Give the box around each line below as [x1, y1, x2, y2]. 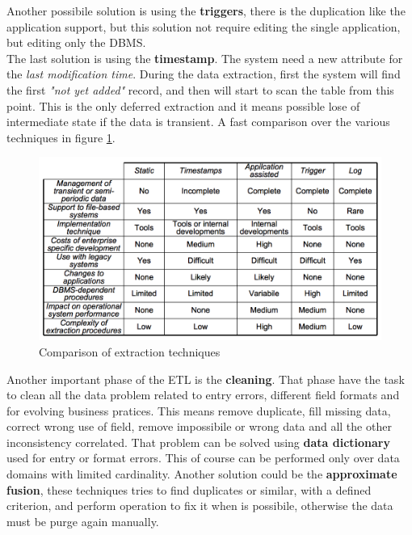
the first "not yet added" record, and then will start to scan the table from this [6, 81, 394, 98]
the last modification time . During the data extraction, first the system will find [6, 65, 401, 82]
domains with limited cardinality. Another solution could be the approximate [6, 465, 397, 482]
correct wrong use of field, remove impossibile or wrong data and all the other [6, 418, 392, 435]
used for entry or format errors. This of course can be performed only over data [6, 449, 400, 466]
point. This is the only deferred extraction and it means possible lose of [6, 97, 360, 114]
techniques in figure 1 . [6, 128, 116, 145]
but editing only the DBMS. [6, 34, 146, 51]
